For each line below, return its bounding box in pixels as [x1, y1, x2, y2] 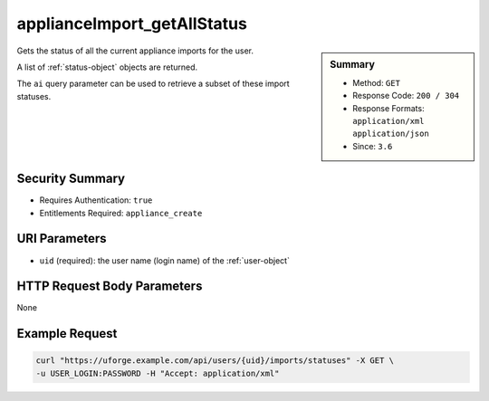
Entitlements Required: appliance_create [39, 207, 203, 218]
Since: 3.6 [352, 140, 393, 151]
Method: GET [352, 77, 400, 88]
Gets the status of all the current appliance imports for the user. [16, 45, 254, 56]
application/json [352, 129, 429, 139]
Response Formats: [352, 102, 425, 113]
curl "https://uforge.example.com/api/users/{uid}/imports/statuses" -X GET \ [35, 356, 394, 366]
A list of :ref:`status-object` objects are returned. [16, 62, 198, 72]
